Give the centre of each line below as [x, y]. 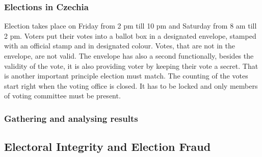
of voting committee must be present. [62, 96]
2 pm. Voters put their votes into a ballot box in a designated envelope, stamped [130, 35]
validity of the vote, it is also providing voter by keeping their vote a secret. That [131, 66]
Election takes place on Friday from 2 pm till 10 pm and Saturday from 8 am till [130, 26]
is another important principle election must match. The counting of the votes [126, 76]
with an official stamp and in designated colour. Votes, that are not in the [120, 46]
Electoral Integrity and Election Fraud [108, 147]
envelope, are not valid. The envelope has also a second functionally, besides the [129, 56]
